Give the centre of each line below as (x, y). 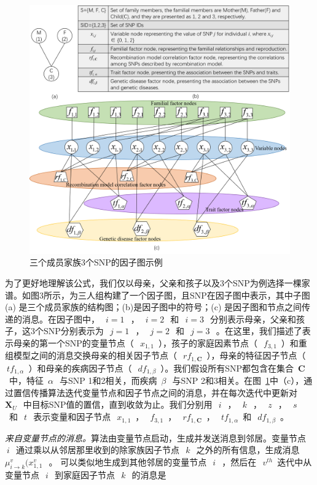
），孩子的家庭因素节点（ (208, 342)
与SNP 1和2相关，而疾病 (108, 380)
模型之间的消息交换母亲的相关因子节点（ (95, 355)
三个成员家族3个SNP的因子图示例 (96, 262)
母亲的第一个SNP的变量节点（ (73, 342)
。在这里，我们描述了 (259, 331)
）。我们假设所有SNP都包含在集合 (227, 368)
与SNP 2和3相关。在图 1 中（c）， (238, 380)
